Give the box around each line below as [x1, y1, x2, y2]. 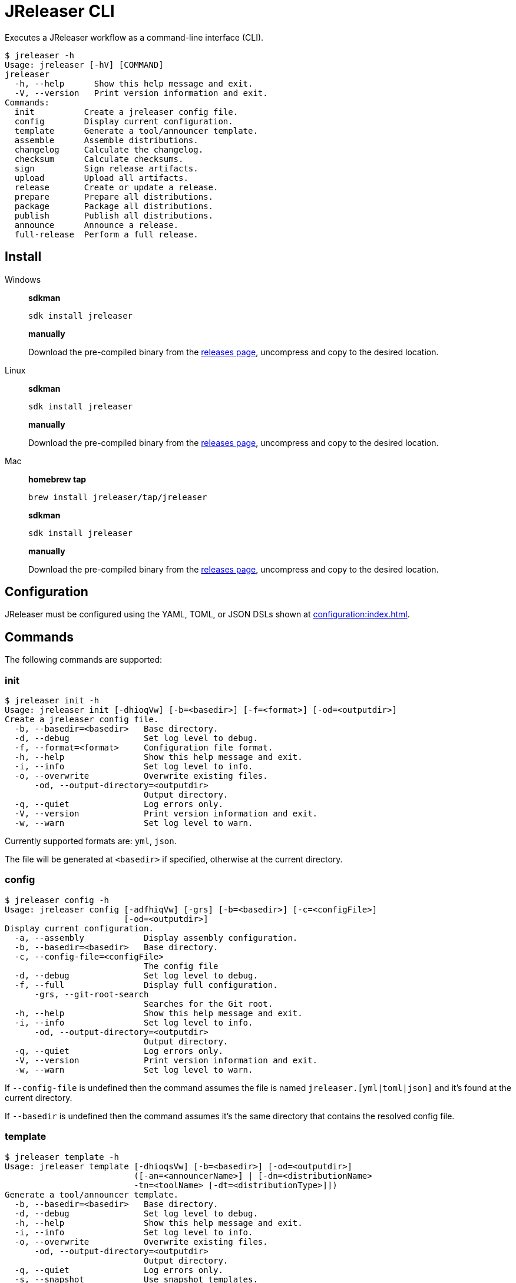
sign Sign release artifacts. [14, 163, 199, 173]
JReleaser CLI [5, 1, 115, 21]
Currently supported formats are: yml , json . [5, 836, 177, 846]
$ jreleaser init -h [5, 696, 100, 706]
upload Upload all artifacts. [14, 173, 188, 183]
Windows [5, 274, 41, 285]
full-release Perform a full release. [14, 229, 199, 239]
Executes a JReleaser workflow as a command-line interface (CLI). [5, 32, 264, 42]
